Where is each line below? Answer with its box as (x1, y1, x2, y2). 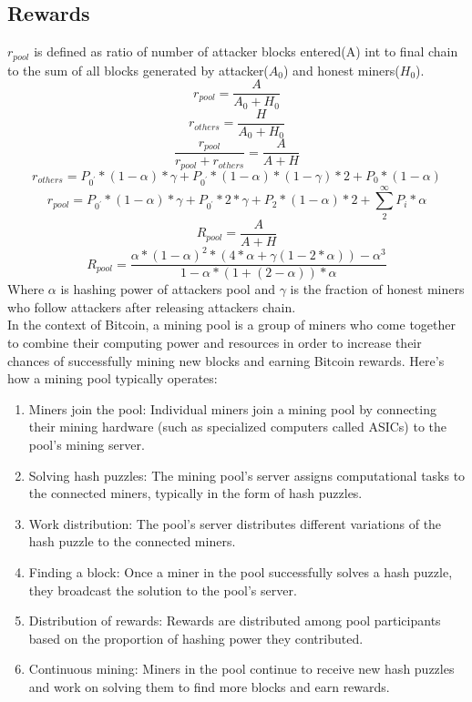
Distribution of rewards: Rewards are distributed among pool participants (28, 611, 441, 630)
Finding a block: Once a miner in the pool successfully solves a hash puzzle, (28, 563, 453, 582)
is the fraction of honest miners (290, 280, 465, 299)
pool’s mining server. (28, 435, 145, 454)
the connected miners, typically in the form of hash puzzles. (28, 483, 363, 503)
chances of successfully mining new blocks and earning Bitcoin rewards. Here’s (7, 351, 445, 370)
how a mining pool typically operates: (7, 369, 218, 388)
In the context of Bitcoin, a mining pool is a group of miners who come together (7, 315, 457, 334)
